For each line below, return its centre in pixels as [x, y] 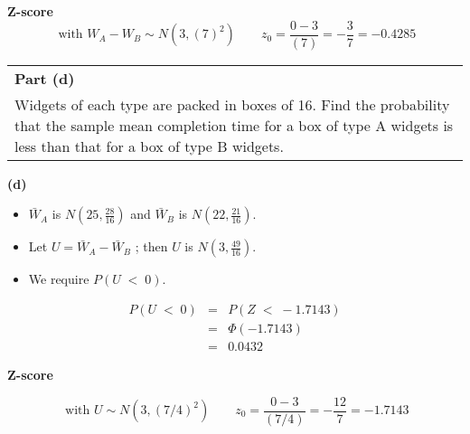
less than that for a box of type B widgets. [149, 146]
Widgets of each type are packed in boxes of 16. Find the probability [232, 104]
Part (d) [45, 78]
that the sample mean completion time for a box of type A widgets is [234, 125]
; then [151, 246]
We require [59, 279]
